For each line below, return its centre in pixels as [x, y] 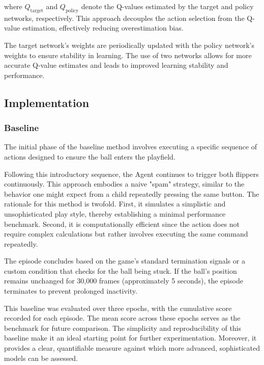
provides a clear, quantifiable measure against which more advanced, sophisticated [132, 348]
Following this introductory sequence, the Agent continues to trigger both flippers [131, 174]
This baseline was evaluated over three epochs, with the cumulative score [118, 308]
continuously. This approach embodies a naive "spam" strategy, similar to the [124, 184]
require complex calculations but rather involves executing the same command [126, 234]
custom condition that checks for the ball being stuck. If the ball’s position [121, 270]
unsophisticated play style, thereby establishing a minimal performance [115, 213]
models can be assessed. [41, 358]
